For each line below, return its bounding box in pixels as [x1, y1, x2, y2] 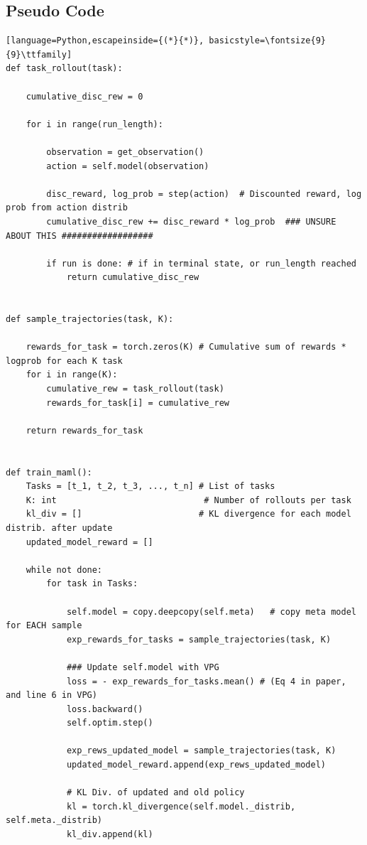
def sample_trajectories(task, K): [6, 314, 174, 325]
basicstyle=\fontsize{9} [209, 36, 327, 46]
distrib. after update [6, 522, 113, 533]
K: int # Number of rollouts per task [26, 495, 351, 505]
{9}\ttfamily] [6, 49, 72, 60]
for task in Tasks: [46, 578, 138, 589]
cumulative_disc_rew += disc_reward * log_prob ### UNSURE [46, 216, 336, 227]
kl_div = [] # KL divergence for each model [26, 509, 351, 520]
